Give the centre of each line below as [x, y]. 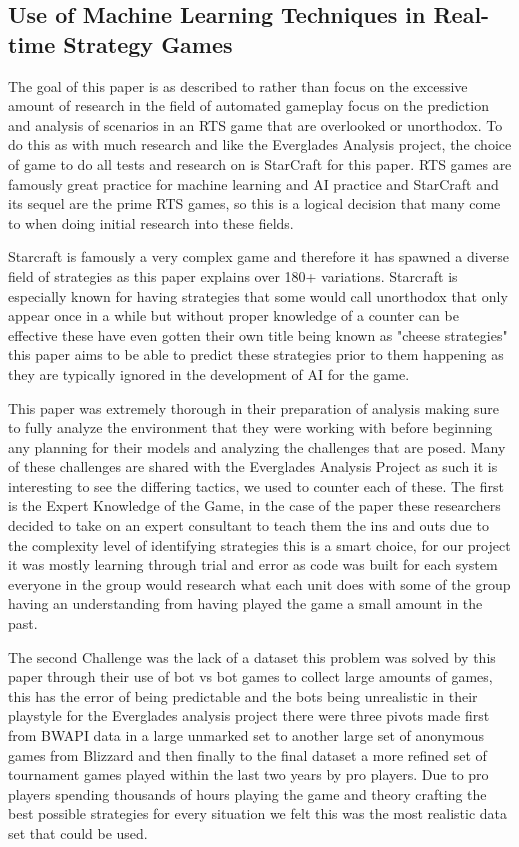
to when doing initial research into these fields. [151, 222]
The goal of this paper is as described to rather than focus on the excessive [238, 85]
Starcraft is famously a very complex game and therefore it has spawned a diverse [259, 256]
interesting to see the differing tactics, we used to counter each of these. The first [256, 485]
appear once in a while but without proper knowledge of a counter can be [233, 315]
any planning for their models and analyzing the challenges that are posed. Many [257, 446]
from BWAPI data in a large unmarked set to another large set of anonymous [246, 735]
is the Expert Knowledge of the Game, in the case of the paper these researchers [254, 505]
